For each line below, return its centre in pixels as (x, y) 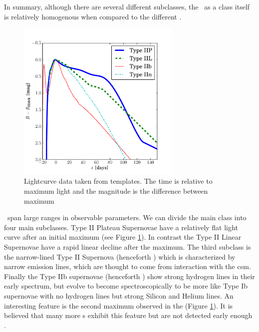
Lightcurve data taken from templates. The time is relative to (118, 181)
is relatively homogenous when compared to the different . (93, 16)
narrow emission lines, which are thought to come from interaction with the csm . (128, 266)
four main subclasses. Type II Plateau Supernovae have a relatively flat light (121, 227)
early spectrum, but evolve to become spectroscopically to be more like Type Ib (126, 286)
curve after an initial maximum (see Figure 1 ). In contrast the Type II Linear (123, 237)
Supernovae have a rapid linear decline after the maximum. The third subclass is (128, 247)
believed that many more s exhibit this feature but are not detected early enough (128, 315)
